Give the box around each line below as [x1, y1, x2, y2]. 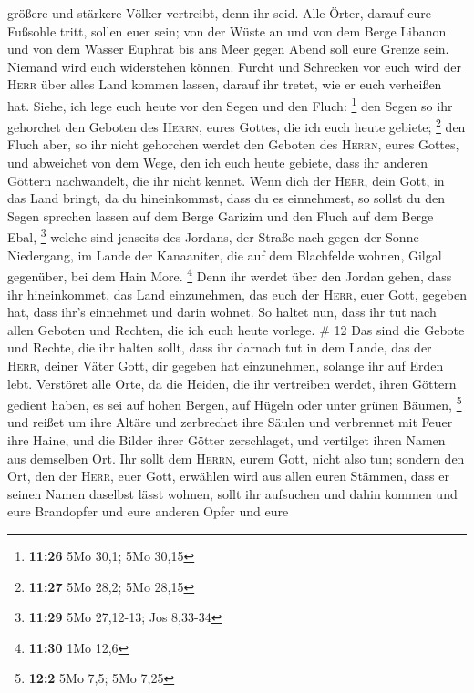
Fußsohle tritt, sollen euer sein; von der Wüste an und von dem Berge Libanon [7, 21, 447, 40]
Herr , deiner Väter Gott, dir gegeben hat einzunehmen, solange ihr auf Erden [7, 355, 444, 374]
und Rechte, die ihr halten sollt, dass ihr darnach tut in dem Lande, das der [7, 338, 432, 357]
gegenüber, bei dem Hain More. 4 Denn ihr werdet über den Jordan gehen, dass [7, 264, 452, 285]
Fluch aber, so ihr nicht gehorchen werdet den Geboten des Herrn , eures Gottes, [7, 135, 459, 154]
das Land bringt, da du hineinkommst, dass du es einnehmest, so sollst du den [7, 189, 446, 208]
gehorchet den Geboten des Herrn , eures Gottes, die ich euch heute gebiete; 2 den [7, 115, 466, 136]
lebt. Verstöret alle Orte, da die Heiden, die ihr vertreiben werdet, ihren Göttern [7, 373, 457, 392]
